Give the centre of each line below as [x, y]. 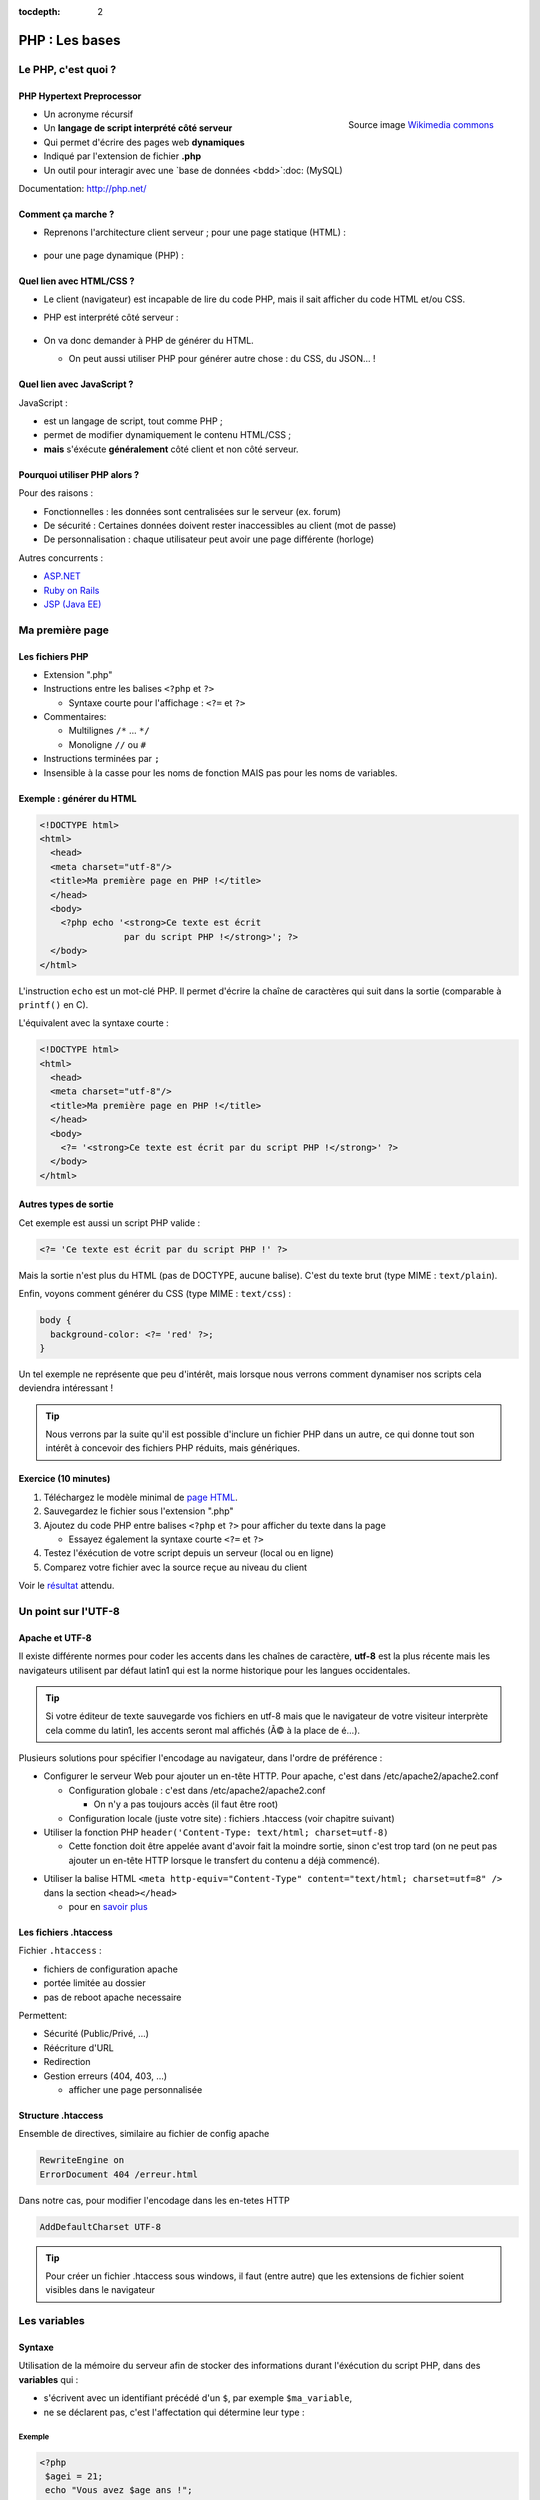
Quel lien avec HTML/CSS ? [76, 281]
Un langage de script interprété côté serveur [138, 128]
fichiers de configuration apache [111, 1969]
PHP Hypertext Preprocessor [80, 96]
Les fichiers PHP [53, 656]
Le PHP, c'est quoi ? [67, 69]
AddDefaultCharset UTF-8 [100, 2226]
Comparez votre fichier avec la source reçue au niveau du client [175, 1567]
